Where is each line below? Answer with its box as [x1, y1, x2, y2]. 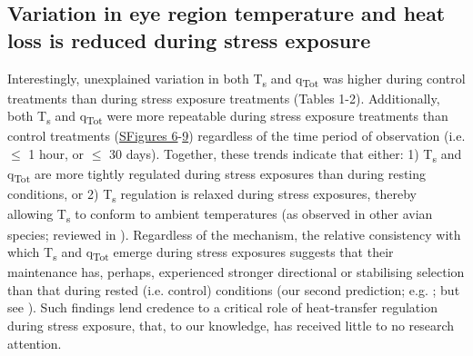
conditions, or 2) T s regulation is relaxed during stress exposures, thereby [7, 184, 417, 206]
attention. [7, 333, 62, 352]
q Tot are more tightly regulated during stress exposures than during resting [7, 164, 427, 185]
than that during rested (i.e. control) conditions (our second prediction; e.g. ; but [7, 280, 460, 299]
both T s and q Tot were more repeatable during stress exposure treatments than [7, 106, 448, 128]
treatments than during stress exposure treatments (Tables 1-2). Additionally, [7, 88, 440, 107]
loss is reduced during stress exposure [7, 25, 371, 54]
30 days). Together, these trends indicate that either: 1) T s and [109, 144, 462, 165]
